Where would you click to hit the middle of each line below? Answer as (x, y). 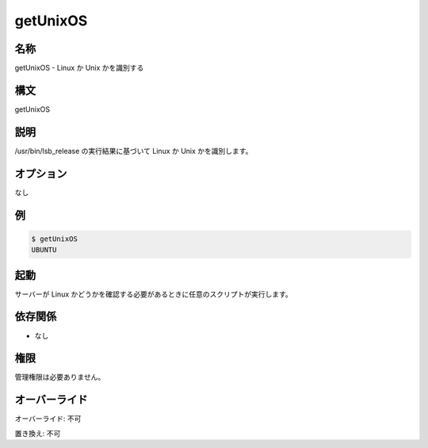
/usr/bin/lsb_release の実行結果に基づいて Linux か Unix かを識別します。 (134, 151)
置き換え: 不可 (38, 433)
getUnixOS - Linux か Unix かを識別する (79, 68)
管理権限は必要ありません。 (60, 377)
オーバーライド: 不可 (48, 419)
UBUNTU (44, 250)
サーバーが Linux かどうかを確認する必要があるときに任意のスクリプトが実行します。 (153, 294)
